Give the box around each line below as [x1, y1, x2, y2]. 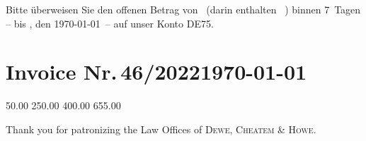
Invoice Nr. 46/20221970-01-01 [6, 57, 307, 86]
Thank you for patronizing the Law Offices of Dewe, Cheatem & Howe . [6, 121, 316, 136]
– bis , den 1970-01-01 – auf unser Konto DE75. [6, 16, 214, 30]
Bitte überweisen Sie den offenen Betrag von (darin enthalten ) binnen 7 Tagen [6, 2, 361, 16]
